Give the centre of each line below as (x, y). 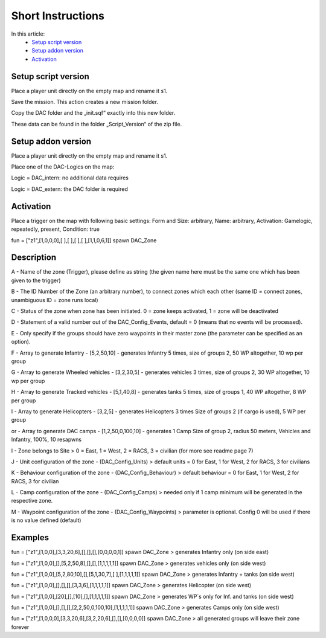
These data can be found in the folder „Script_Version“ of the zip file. (97, 124)
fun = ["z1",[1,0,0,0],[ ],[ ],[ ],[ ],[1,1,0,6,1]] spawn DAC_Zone (84, 240)
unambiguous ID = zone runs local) (55, 300)
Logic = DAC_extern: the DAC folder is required (69, 189)
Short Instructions (58, 16)
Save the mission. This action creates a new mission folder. (85, 102)
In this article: (28, 34)
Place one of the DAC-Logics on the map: (63, 167)
